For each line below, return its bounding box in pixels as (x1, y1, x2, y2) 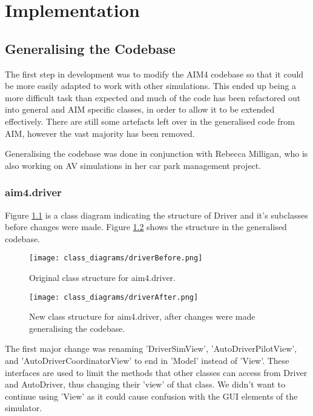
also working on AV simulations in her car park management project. (5, 159, 262, 171)
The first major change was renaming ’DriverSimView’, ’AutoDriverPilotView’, (5, 342, 297, 355)
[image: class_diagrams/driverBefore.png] (29, 254, 203, 263)
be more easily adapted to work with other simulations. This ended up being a (5, 79, 297, 92)
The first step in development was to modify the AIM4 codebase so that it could (5, 67, 304, 80)
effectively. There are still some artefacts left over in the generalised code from (5, 114, 295, 127)
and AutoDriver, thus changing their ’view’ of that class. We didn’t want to (5, 378, 285, 391)
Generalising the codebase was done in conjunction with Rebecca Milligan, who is (5, 147, 308, 160)
